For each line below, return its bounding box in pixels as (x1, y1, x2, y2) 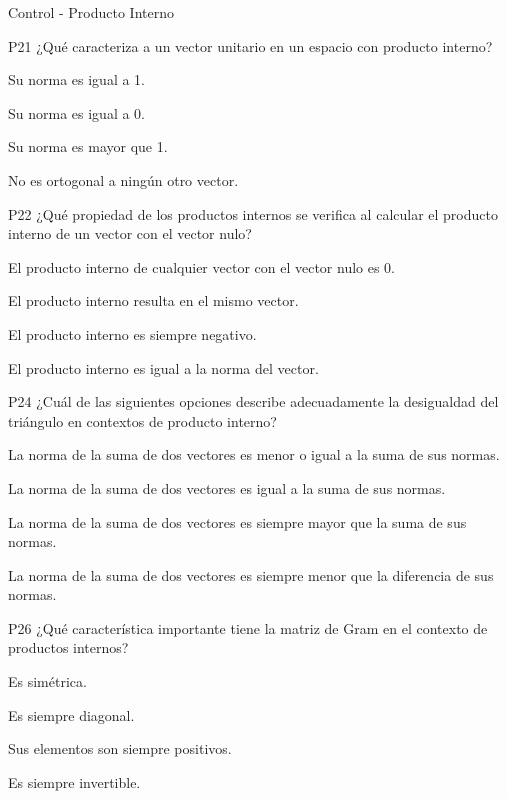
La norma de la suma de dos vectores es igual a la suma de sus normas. (8, 477, 446, 498)
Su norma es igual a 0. (8, 102, 146, 123)
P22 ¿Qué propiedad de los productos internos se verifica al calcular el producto (8, 203, 498, 224)
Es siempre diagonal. (8, 704, 135, 725)
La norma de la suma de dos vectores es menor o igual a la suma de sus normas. (8, 444, 500, 465)
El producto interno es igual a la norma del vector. (8, 357, 319, 378)
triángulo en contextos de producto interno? (8, 410, 277, 431)
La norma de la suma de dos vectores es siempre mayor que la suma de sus (8, 511, 467, 532)
